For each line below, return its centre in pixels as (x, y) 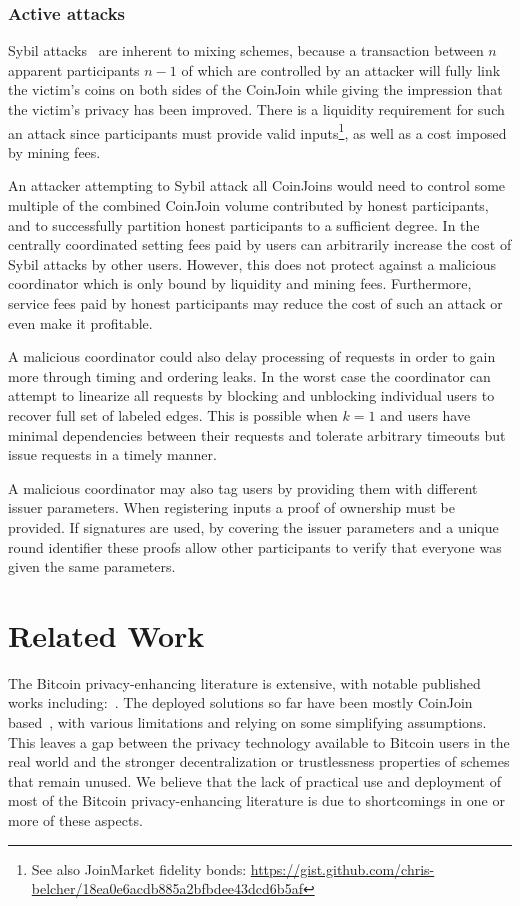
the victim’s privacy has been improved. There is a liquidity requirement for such (256, 109)
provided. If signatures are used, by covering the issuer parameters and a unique (253, 526)
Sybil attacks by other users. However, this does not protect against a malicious (252, 263)
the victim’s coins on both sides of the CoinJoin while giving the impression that (255, 89)
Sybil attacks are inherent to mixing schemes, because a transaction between (246, 50)
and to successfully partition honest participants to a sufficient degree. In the (244, 224)
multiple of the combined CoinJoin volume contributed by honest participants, (248, 205)
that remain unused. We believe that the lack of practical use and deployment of (254, 780)
